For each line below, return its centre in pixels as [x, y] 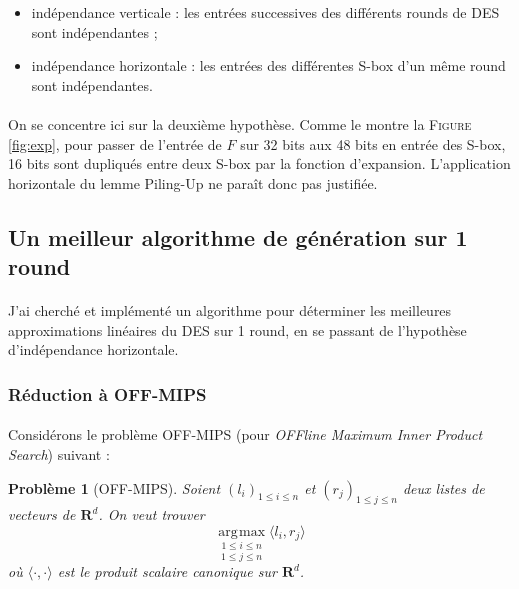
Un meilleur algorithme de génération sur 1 [238, 236]
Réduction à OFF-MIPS [107, 393]
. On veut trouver [151, 514]
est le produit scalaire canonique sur [167, 571]
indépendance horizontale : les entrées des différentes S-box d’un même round [268, 65]
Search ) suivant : [59, 453]
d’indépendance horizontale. [93, 349]
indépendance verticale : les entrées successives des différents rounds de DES [265, 12]
